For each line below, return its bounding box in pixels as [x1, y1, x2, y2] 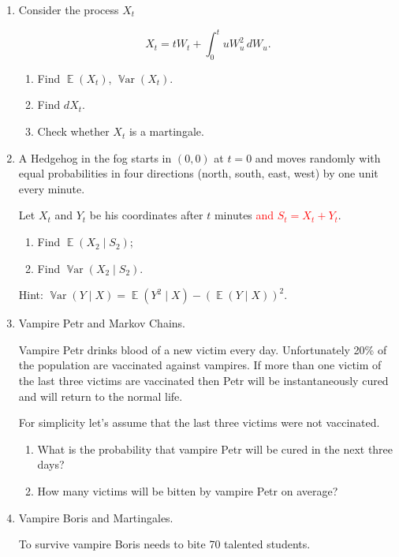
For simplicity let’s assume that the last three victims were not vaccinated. [18, 414, 380, 431]
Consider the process [18, 2, 119, 17]
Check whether [37, 123, 110, 140]
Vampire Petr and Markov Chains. [18, 315, 185, 331]
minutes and [214, 207, 274, 223]
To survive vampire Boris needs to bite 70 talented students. [18, 536, 311, 552]
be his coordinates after [89, 207, 203, 223]
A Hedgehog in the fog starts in [18, 149, 172, 166]
